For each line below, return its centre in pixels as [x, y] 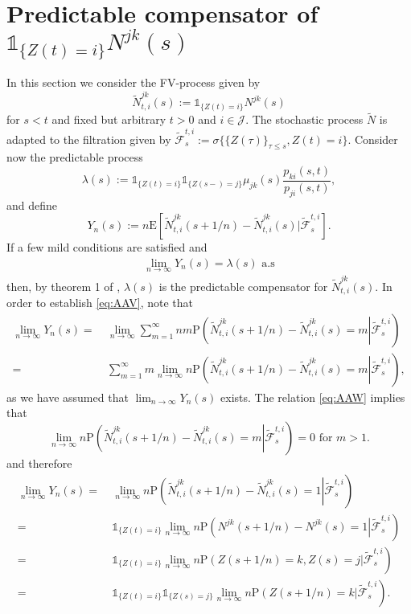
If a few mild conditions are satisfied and [107, 247]
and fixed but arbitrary [109, 119]
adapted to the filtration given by [89, 139]
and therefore [39, 463]
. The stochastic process [304, 119]
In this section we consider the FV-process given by [134, 82]
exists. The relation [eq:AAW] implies [313, 397]
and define [32, 205]
